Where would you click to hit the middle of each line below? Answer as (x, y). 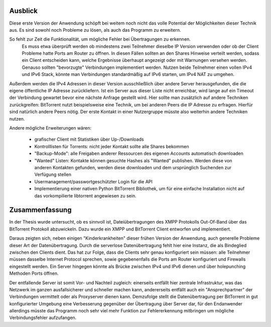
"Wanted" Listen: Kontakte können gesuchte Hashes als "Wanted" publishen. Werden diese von (133, 160)
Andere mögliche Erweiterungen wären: (50, 128)
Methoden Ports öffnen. (34, 273)
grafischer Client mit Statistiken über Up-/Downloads (89, 139)
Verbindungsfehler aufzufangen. (43, 318)
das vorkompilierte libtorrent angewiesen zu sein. (85, 195)
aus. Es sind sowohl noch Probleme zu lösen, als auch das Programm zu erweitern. (95, 30)
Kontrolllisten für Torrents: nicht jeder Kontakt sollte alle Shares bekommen (112, 146)
